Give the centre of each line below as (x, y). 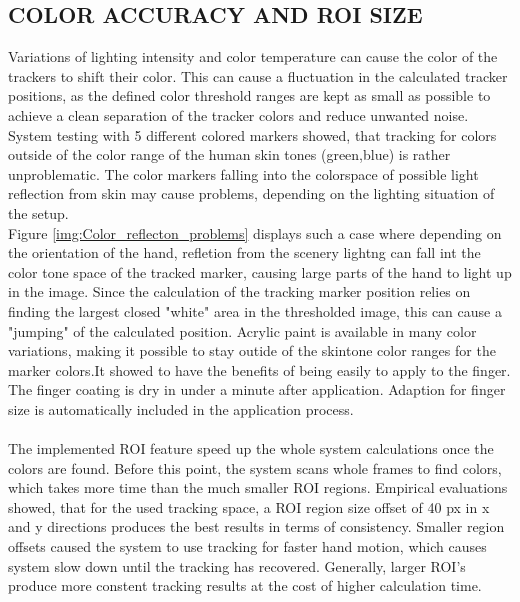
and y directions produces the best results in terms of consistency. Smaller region (256, 526)
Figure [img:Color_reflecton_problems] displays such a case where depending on (255, 232)
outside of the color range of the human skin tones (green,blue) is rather (229, 154)
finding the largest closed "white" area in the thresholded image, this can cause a (255, 310)
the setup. (38, 212)
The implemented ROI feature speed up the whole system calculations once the (251, 448)
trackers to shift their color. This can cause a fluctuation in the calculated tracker (258, 75)
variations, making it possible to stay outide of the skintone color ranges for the (252, 350)
